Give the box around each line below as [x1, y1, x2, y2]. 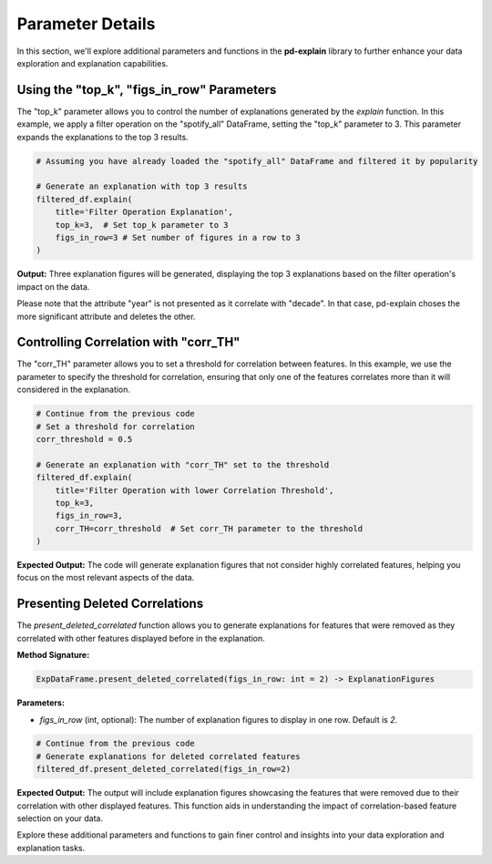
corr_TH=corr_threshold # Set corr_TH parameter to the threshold [55, 523, 364, 533]
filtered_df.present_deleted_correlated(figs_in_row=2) [36, 764, 292, 775]
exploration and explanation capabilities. [16, 57, 169, 68]
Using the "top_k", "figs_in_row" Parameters [16, 82, 277, 98]
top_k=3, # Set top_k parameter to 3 [55, 220, 229, 230]
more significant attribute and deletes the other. [16, 311, 196, 322]
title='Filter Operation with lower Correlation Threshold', [55, 485, 334, 496]
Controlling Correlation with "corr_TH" [16, 334, 241, 350]
